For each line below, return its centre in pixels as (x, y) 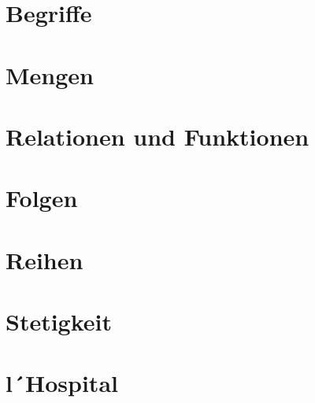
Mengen (50, 74)
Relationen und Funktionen (157, 136)
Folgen (42, 198)
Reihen (44, 259)
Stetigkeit (59, 322)
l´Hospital (62, 383)
